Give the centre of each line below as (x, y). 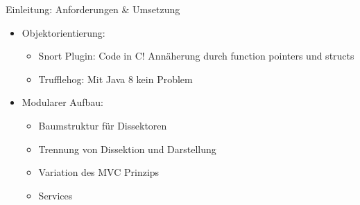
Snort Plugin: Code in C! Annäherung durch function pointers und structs (196, 56)
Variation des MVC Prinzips (99, 172)
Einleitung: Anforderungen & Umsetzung (93, 9)
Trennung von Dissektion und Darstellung (127, 149)
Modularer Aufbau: (62, 102)
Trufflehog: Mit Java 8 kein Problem (115, 79)
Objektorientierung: (63, 32)
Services (55, 195)
